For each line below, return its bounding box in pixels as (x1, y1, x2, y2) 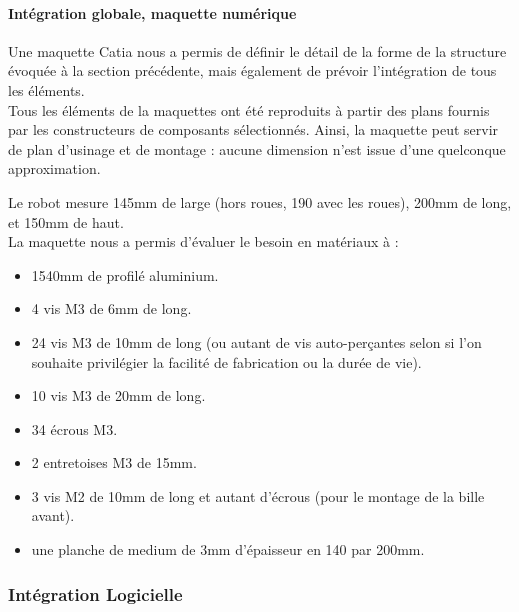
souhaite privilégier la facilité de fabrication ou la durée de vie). (31, 351, 422, 372)
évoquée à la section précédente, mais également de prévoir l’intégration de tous (8, 60, 497, 81)
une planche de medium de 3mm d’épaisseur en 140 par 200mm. (31, 539, 425, 560)
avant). (31, 505, 75, 526)
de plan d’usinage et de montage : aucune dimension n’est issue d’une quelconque (8, 138, 506, 159)
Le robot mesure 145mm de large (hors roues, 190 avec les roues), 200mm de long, (8, 191, 512, 212)
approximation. (8, 158, 101, 179)
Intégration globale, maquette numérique (8, 2, 297, 23)
